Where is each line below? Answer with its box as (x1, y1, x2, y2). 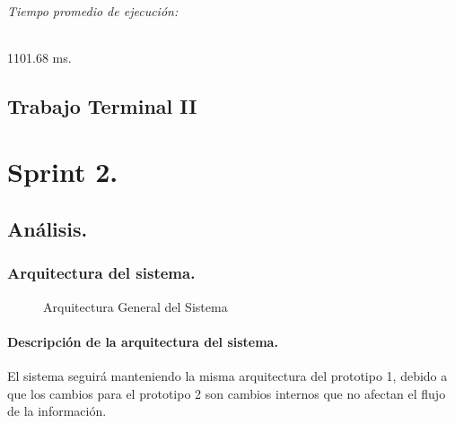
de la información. (7, 401, 107, 420)
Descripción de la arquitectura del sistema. (7, 332, 278, 350)
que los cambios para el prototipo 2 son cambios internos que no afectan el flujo (7, 384, 446, 402)
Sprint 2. (7, 153, 118, 190)
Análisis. (7, 214, 88, 242)
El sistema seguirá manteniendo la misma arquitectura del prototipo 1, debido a (7, 366, 448, 384)
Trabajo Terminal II (7, 91, 197, 119)
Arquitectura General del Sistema (43, 297, 228, 315)
